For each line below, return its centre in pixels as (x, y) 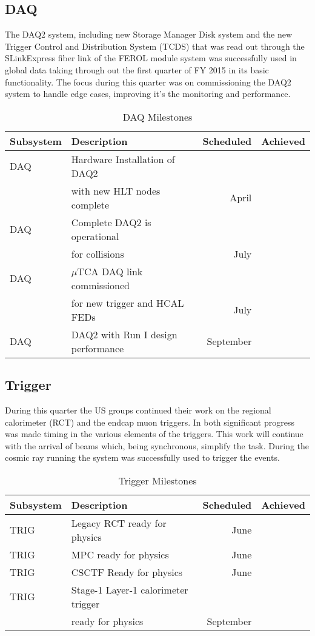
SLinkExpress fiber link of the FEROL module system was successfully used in (151, 58)
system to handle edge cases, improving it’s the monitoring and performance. (148, 94)
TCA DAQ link (110, 271)
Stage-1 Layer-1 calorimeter (130, 589)
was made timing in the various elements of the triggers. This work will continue (154, 434)
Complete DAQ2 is (111, 222)
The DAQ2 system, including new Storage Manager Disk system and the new (149, 34)
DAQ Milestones (157, 116)
